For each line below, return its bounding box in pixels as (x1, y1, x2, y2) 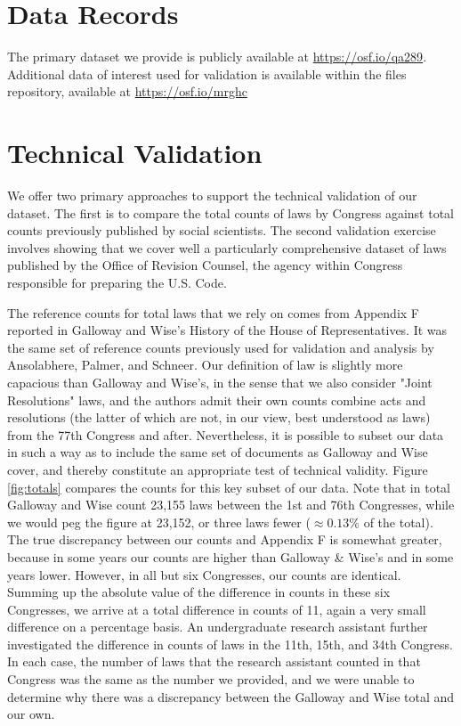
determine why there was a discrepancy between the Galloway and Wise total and (7, 687, 455, 706)
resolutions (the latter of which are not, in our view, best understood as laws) (7, 408, 431, 427)
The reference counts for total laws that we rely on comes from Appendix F (7, 303, 419, 322)
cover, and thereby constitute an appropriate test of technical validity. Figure (7, 460, 428, 478)
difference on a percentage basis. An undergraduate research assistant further (7, 617, 428, 636)
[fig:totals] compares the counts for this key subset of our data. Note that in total (7, 477, 450, 496)
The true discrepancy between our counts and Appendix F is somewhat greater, (7, 530, 442, 549)
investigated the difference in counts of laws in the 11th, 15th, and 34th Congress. (7, 634, 453, 653)
